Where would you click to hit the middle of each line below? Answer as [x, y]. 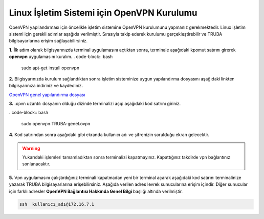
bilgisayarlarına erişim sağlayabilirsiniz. [48, 41]
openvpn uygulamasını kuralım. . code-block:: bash [61, 57]
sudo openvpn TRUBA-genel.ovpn [56, 123]
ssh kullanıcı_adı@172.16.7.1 [57, 204]
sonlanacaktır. [36, 164]
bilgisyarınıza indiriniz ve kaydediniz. [46, 86]
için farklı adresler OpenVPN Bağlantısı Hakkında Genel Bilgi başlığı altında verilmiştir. [96, 191]
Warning [31, 148]
